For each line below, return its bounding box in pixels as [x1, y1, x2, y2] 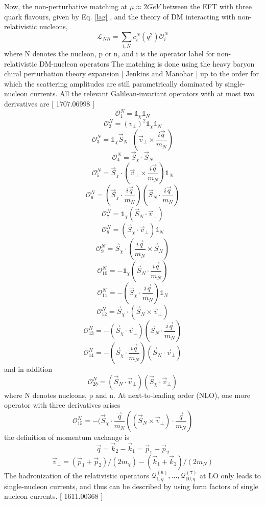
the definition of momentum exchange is [4, 432, 130, 443]
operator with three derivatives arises [4, 399, 121, 410]
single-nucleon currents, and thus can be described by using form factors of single [4, 480, 258, 491]
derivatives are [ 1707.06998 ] [4, 98, 95, 109]
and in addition [4, 364, 53, 374]
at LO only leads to [200, 470, 261, 480]
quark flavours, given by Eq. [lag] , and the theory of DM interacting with [4, 11, 235, 22]
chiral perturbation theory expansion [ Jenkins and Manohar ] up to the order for [4, 68, 259, 79]
